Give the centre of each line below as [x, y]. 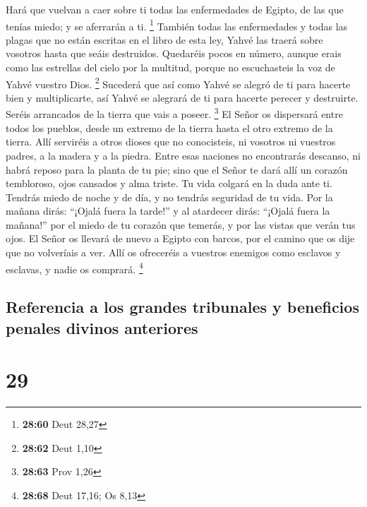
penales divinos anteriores [102, 327]
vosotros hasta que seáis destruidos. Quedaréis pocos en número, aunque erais [174, 53]
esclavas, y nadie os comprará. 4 [74, 268]
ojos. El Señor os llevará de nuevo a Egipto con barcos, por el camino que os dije [180, 238]
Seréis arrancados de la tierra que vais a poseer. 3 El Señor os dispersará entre [174, 113]
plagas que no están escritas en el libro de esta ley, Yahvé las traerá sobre [164, 39]
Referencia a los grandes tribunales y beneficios [182, 307]
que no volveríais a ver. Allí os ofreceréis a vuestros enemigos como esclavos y [173, 252]
